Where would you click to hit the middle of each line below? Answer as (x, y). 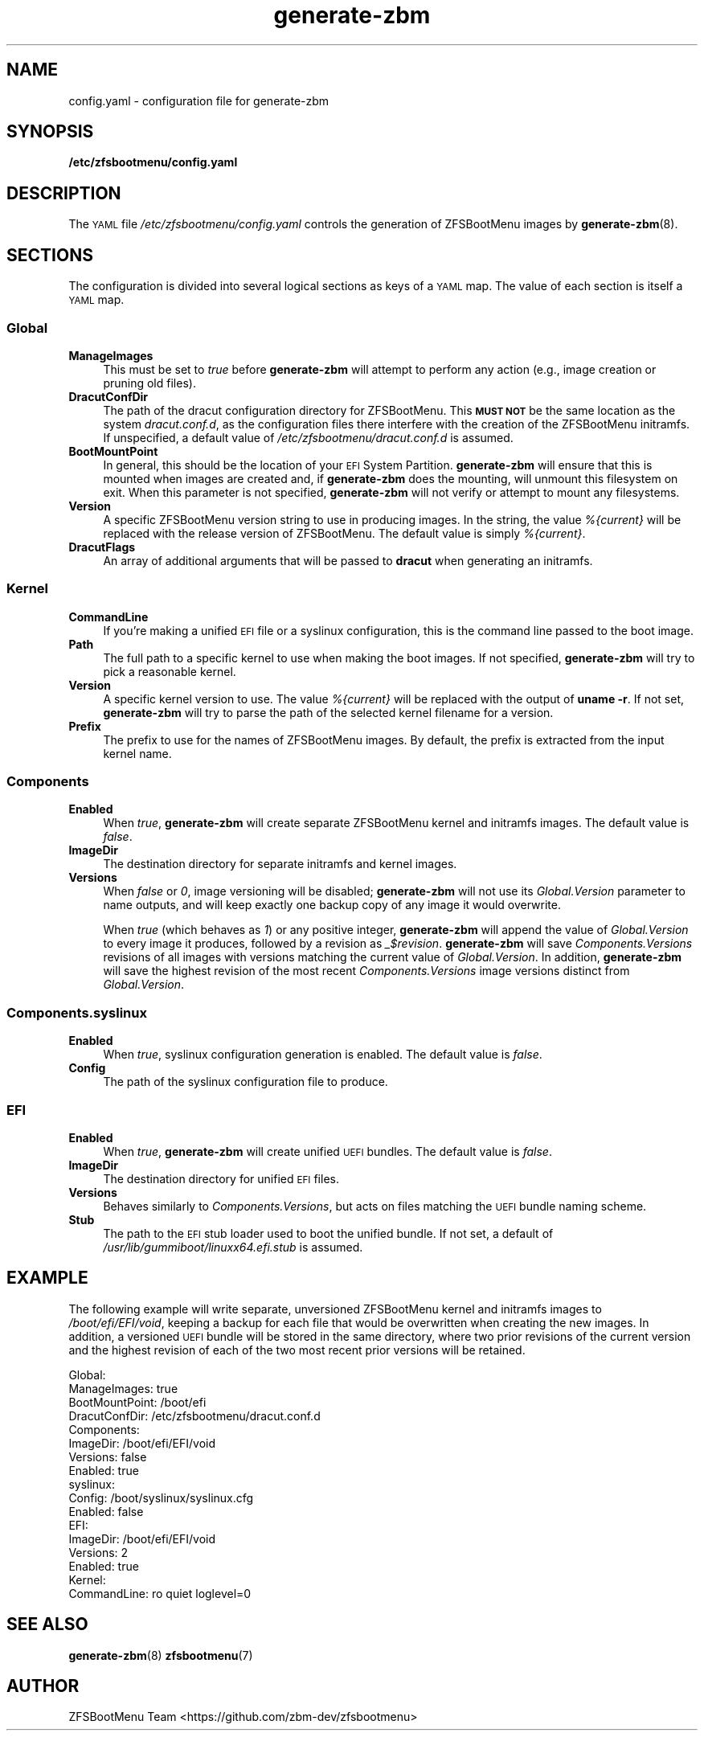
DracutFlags (102, 547)
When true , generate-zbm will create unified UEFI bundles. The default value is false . (327, 1151)
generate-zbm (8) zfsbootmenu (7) (161, 1655)
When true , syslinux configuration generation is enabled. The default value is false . (323, 1055)
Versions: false (108, 1456)
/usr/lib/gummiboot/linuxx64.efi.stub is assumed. (233, 1247)
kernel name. (137, 753)
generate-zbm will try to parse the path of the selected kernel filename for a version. (328, 712)
